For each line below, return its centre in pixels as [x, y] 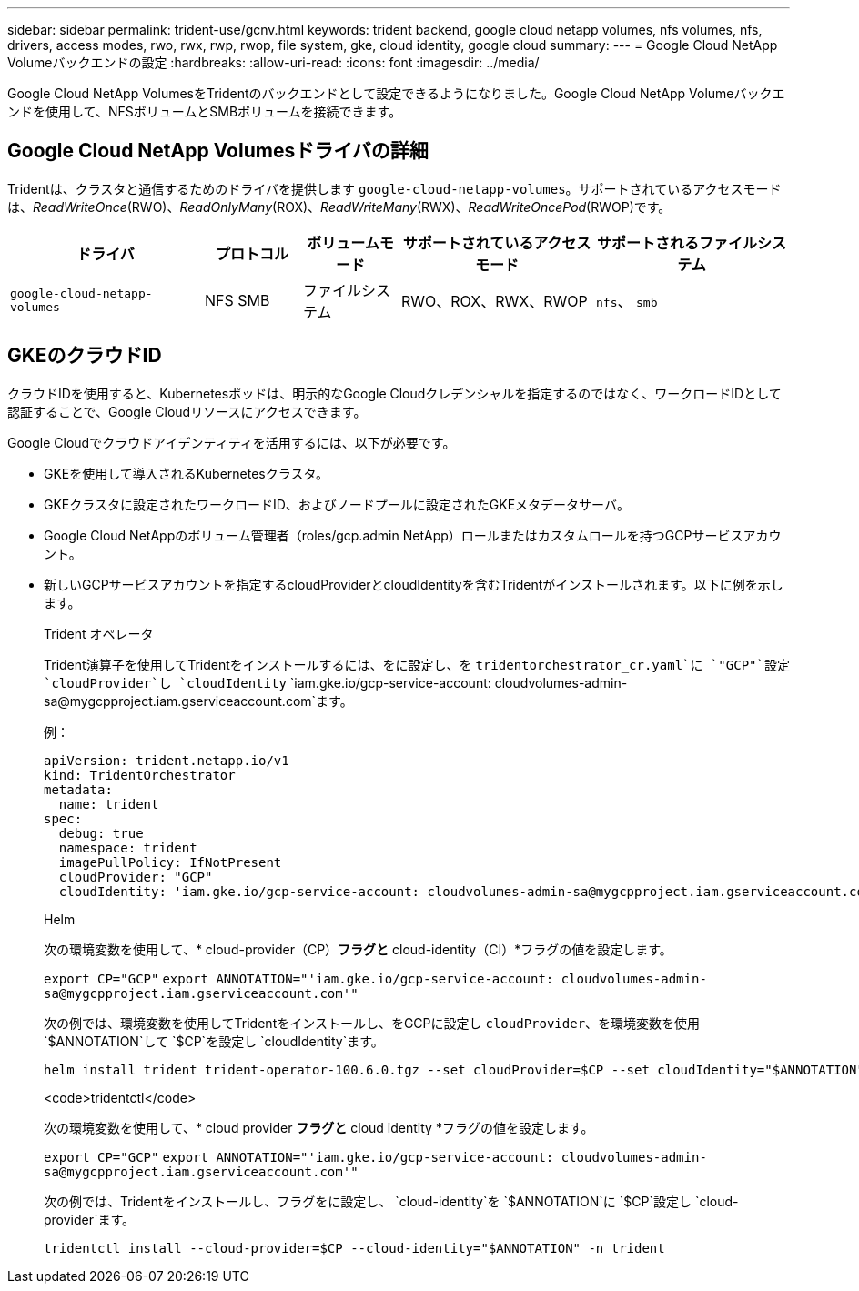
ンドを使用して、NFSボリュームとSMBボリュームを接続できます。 [205, 111]
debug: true [101, 833]
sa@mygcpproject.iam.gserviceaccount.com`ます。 [198, 701]
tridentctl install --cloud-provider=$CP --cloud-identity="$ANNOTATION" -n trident [354, 1248]
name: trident [109, 804]
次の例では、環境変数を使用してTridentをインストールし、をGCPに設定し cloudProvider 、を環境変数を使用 [372, 1023]
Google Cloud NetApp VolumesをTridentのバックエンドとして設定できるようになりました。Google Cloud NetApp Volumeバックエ [396, 93]
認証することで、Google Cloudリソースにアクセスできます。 [187, 411]
